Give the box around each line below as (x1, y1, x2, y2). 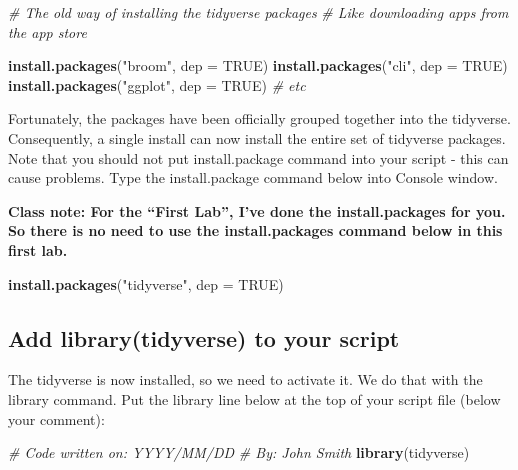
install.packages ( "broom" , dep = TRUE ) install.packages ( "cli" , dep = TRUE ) (8, 55, 508, 76)
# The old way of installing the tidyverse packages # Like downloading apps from (8, 2, 509, 22)
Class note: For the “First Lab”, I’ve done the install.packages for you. (8, 200, 506, 221)
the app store (8, 21, 87, 42)
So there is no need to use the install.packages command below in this (8, 220, 503, 241)
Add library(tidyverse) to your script (8, 322, 400, 353)
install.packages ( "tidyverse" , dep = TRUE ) (8, 273, 284, 294)
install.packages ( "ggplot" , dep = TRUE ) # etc (8, 74, 306, 95)
